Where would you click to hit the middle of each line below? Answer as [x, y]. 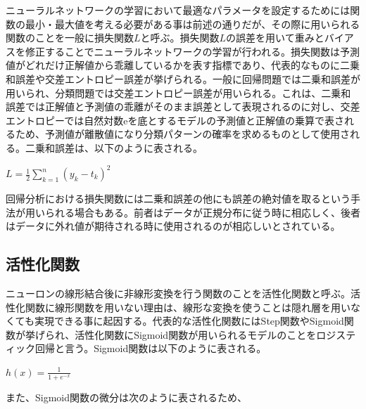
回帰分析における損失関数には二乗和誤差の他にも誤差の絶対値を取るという [178, 199]
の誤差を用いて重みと [275, 38]
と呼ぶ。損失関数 [180, 38]
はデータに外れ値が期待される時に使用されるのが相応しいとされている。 [173, 226]
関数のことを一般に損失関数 [70, 38]
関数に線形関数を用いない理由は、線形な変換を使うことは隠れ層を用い [188, 307]
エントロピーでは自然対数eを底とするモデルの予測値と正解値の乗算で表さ [175, 120]
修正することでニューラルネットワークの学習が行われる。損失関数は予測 [192, 51]
